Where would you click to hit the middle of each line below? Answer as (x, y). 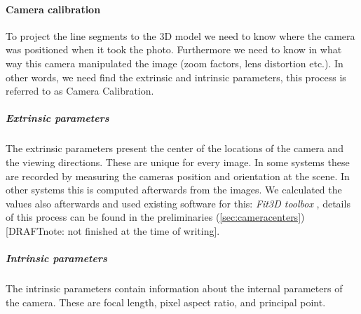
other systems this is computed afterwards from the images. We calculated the (174, 190)
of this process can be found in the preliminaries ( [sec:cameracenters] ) (155, 217)
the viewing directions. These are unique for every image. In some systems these (178, 162)
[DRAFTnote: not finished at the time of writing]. (113, 230)
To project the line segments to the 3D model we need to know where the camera (180, 35)
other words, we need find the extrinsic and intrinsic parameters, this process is (176, 77)
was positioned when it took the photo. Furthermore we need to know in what (174, 49)
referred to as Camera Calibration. (80, 91)
